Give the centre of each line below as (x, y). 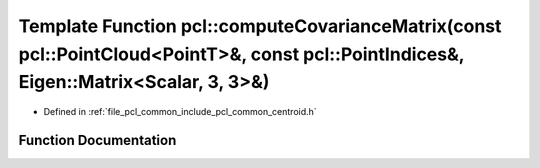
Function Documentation (97, 140)
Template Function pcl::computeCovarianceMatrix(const (260, 26)
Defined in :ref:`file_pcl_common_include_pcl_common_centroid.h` (180, 112)
